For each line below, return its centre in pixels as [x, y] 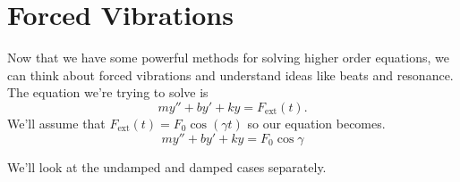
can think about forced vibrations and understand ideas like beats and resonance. [230, 74]
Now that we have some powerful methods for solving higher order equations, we [228, 58]
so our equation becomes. [316, 123]
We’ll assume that [56, 123]
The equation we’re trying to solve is [108, 92]
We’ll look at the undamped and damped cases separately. [167, 166]
